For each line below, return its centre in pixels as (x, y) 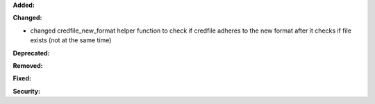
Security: (27, 91)
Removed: (28, 65)
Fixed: (22, 78)
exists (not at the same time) (71, 40)
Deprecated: (31, 53)
